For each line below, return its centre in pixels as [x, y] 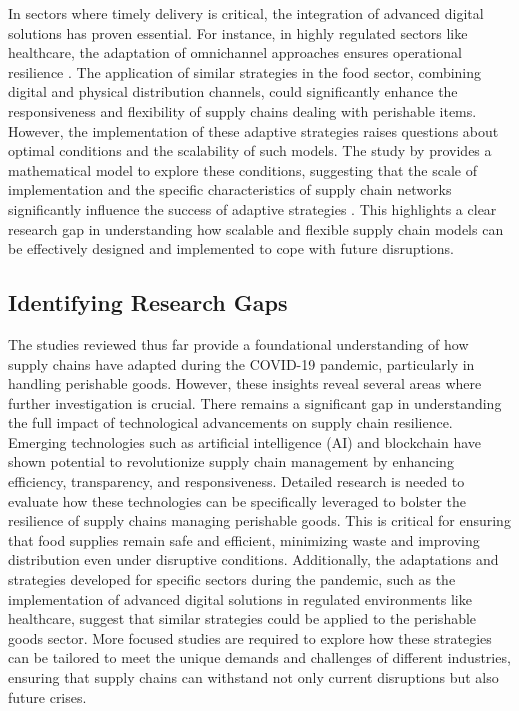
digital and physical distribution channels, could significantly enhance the [233, 91]
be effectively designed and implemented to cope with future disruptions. [231, 248]
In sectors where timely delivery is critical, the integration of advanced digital [246, 13]
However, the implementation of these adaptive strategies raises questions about [253, 130]
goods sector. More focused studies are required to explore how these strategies [250, 637]
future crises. [47, 696]
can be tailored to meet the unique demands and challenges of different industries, [259, 657]
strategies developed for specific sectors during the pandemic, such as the [232, 579]
